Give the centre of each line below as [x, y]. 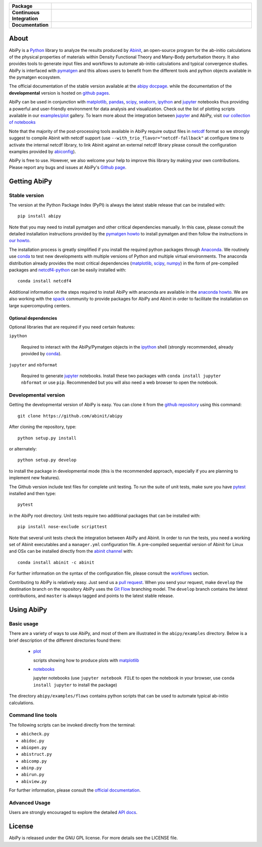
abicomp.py [34, 761]
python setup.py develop [47, 460]
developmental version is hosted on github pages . [59, 93]
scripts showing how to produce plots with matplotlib [86, 660]
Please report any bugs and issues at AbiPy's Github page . [68, 167]
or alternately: [23, 449]
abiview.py [34, 781]
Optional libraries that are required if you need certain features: [72, 327]
